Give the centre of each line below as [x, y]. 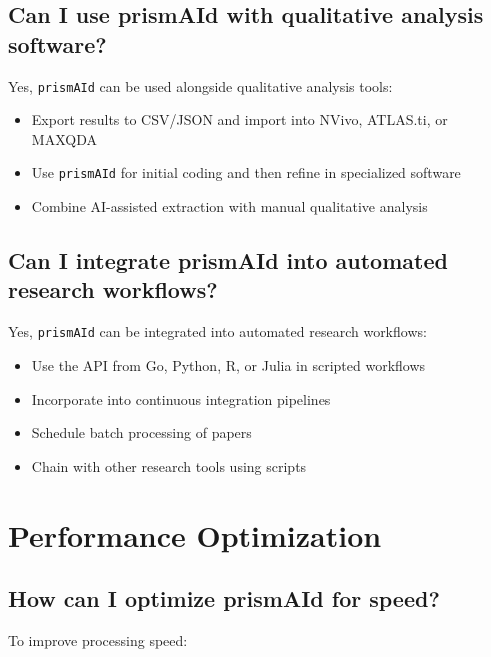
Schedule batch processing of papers [141, 432]
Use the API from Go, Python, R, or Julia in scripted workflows [228, 364]
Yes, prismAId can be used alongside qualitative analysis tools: [200, 85]
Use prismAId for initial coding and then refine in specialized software [246, 172]
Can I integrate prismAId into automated [228, 260]
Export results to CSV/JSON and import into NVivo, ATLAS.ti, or [239, 119]
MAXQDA [64, 138]
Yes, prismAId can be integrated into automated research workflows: [217, 331]
